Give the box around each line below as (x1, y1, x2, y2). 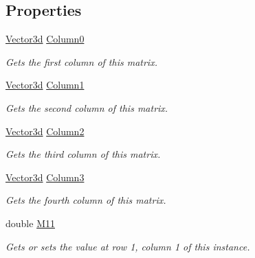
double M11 (5, 215, 55, 230)
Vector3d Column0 (5, 32, 85, 46)
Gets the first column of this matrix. (5, 54, 157, 69)
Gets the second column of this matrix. (5, 100, 168, 115)
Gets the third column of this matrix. (5, 147, 161, 161)
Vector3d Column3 (5, 169, 85, 184)
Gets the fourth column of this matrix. (5, 193, 166, 207)
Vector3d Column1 (5, 78, 85, 92)
